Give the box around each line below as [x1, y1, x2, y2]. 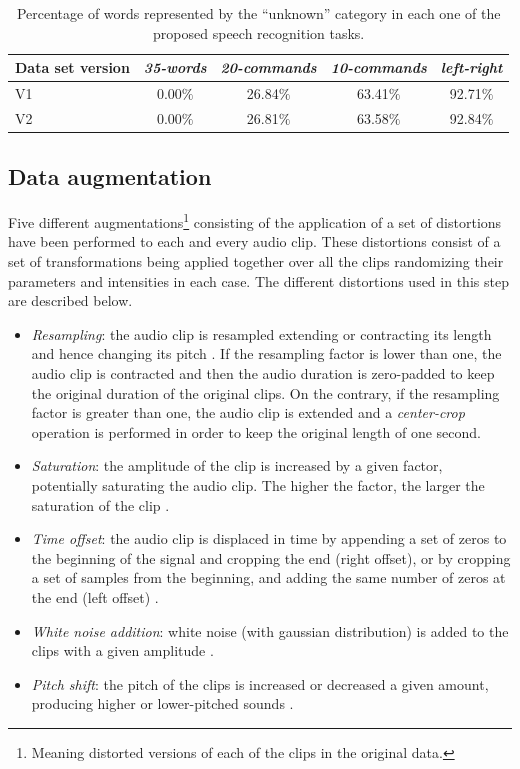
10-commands [330, 57, 427, 78]
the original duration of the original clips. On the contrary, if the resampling [31, 382, 500, 403]
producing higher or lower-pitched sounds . [31, 693, 294, 714]
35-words [143, 57, 207, 78]
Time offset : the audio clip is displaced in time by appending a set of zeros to [31, 528, 507, 549]
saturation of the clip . [31, 494, 170, 515]
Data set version [15, 57, 130, 78]
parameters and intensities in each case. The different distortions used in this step [8, 270, 509, 291]
